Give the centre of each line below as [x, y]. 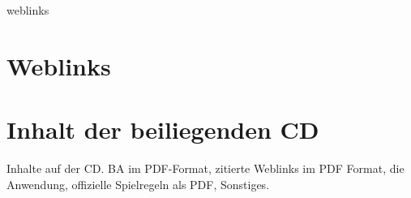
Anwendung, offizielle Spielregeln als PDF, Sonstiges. [138, 184]
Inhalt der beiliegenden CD [163, 129]
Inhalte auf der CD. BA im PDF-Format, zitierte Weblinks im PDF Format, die [205, 168]
